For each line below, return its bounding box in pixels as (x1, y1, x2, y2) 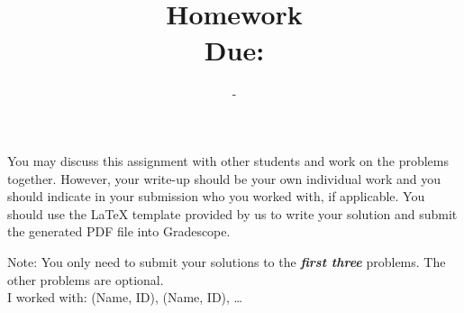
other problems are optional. (7, 270, 164, 289)
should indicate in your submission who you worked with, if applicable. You (7, 187, 425, 206)
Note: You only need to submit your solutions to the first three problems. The (7, 253, 446, 272)
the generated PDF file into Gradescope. (7, 222, 231, 241)
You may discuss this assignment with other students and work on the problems (7, 152, 450, 170)
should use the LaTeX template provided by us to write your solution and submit (7, 204, 458, 223)
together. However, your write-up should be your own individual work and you (7, 169, 441, 188)
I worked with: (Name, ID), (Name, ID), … (7, 288, 243, 307)
